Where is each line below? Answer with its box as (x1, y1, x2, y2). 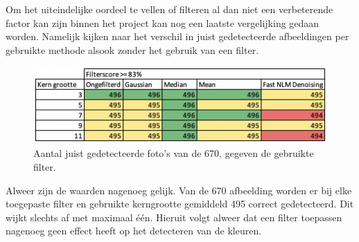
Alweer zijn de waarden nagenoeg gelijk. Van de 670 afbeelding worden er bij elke (6, 183, 352, 197)
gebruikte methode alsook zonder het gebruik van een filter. (6, 42, 259, 57)
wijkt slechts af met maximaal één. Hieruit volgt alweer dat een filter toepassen (6, 210, 342, 224)
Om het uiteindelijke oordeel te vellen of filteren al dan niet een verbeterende (6, 2, 333, 16)
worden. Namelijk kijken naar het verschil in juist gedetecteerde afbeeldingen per (6, 29, 349, 44)
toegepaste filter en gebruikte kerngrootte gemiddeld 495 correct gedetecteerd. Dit (6, 196, 354, 211)
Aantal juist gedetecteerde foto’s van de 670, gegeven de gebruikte (33, 146, 314, 160)
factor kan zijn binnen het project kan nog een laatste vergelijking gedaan (6, 15, 319, 30)
